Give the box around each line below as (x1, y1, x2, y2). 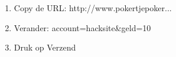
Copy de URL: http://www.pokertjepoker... (14, 2, 172, 14)
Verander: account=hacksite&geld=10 (14, 21, 151, 33)
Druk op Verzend (14, 41, 76, 53)
